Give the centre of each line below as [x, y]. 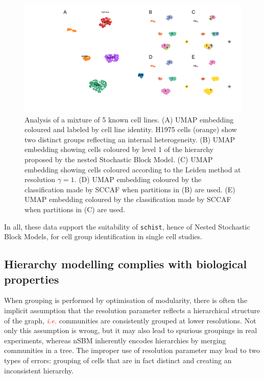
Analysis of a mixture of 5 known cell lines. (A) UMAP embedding [129, 119]
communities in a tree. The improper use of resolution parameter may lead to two [132, 350]
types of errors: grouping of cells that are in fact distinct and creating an [118, 360]
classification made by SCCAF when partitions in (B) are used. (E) [130, 189]
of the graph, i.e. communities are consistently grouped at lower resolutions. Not [130, 320]
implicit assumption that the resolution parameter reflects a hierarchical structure [132, 310]
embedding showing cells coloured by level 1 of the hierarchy [119, 149]
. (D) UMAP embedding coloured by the [138, 179]
